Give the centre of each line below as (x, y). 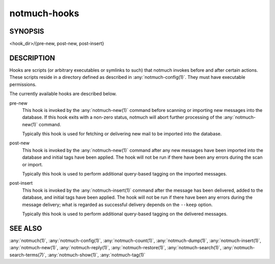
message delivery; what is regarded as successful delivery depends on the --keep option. (117, 204)
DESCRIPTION (32, 58)
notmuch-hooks (44, 13)
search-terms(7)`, (28, 255)
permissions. (23, 84)
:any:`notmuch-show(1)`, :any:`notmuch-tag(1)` (97, 255)
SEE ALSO (26, 228)
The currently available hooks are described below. (63, 94)
